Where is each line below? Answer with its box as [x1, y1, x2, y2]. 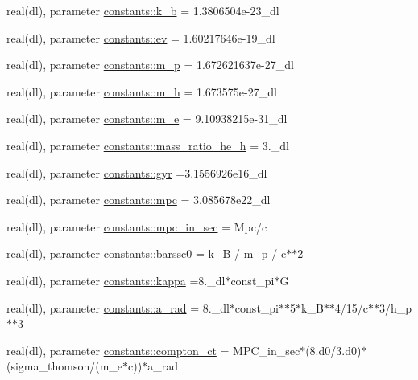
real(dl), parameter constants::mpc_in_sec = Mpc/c [6, 218, 267, 235]
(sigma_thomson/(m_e [6, 358, 123, 374]
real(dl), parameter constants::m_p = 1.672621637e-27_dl [6, 56, 294, 73]
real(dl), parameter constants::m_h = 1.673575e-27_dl [6, 83, 277, 100]
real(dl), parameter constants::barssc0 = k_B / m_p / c [6, 245, 287, 262]
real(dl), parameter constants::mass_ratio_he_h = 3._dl [6, 137, 289, 153]
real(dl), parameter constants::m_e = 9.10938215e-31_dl [6, 110, 288, 127]
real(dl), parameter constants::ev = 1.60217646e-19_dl [6, 29, 275, 46]
